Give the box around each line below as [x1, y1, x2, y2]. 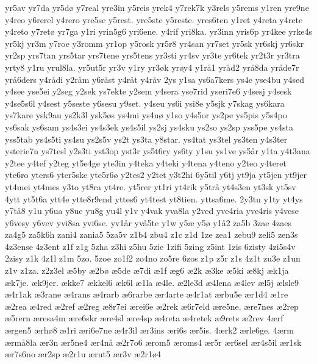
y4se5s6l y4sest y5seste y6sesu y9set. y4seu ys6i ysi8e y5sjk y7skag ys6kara [5, 96, 285, 109]
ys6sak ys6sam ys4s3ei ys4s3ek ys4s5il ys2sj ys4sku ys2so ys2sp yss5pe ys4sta [5, 120, 293, 133]
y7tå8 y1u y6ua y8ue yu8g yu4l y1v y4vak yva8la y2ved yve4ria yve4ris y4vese [5, 204, 299, 217]
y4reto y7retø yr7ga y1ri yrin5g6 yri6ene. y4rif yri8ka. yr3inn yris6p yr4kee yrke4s [5, 25, 312, 38]
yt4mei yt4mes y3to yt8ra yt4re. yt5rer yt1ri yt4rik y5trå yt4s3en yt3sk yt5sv [5, 180, 296, 193]
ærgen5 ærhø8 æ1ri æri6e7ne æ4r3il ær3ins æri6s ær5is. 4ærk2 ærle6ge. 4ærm [5, 324, 294, 337]
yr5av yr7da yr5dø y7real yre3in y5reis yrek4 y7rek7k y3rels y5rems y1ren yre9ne [5, 1, 309, 13]
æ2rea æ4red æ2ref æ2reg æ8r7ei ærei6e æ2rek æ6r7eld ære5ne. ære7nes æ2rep [5, 299, 299, 312]
